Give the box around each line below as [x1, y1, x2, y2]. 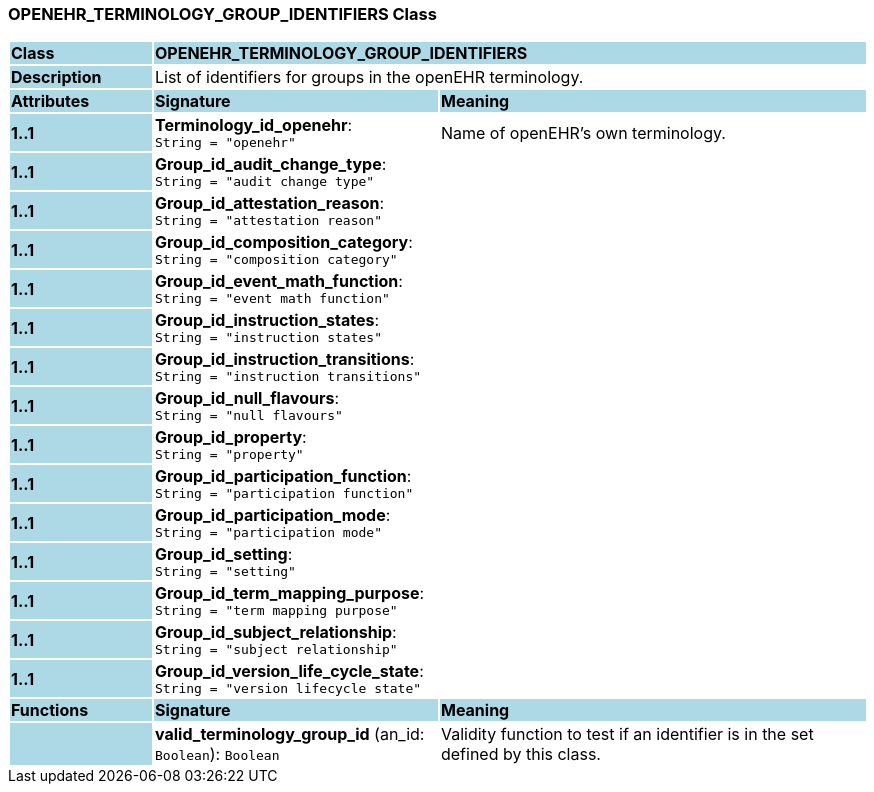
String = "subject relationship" [154, 642, 398, 658]
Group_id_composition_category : [154, 232, 413, 253]
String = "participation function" [154, 486, 414, 502]
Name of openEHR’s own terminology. [440, 122, 726, 143]
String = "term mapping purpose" [154, 603, 398, 619]
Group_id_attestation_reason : [154, 193, 385, 214]
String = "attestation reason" [154, 213, 382, 229]
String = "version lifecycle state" [154, 681, 422, 697]
